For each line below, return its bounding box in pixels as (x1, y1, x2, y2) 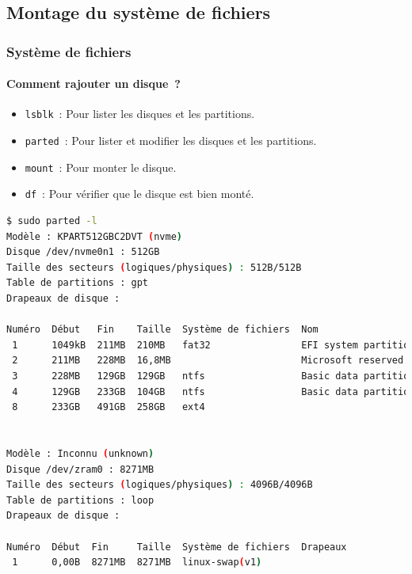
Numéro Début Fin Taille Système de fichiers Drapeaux (6, 541, 347, 553)
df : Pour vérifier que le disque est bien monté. (25, 185, 254, 202)
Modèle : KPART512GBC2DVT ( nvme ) (6, 230, 182, 242)
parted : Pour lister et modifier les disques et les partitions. (25, 132, 317, 149)
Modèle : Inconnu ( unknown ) (6, 447, 154, 459)
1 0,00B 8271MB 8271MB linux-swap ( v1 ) (12, 557, 262, 568)
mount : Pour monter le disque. (25, 158, 177, 175)
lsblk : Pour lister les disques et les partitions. (25, 105, 255, 122)
